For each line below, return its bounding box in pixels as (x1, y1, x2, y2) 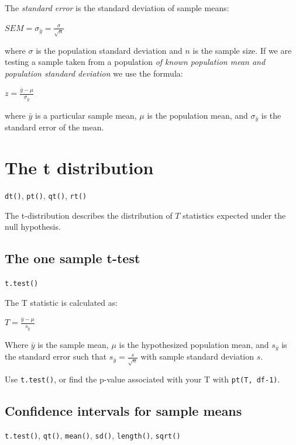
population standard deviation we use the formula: (5, 67, 183, 79)
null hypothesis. (5, 220, 61, 233)
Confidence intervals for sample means (5, 402, 242, 420)
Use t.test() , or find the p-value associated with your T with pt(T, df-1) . (5, 373, 280, 385)
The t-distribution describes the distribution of (5, 209, 173, 221)
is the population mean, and (147, 109, 248, 121)
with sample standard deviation (140, 350, 254, 363)
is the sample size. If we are (192, 44, 292, 56)
